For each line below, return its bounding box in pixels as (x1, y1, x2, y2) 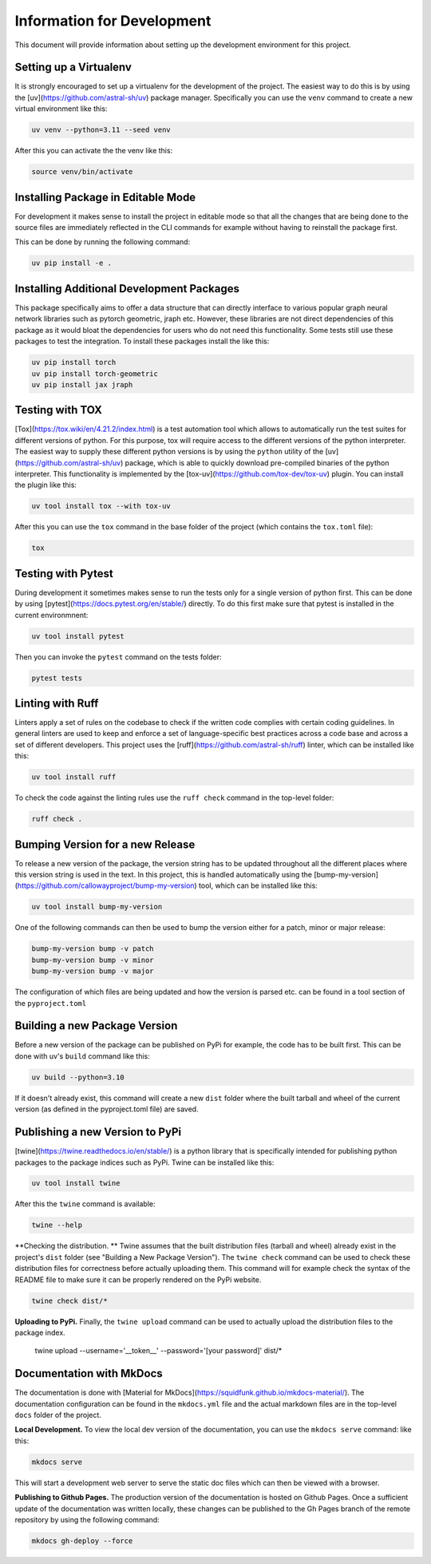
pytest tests (31, 673, 83, 683)
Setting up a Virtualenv (14, 61, 132, 74)
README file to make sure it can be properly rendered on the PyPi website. (14, 1274, 262, 1285)
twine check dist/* (31, 1296, 108, 1305)
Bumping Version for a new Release (14, 837, 196, 851)
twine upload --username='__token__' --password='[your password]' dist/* (34, 1346, 283, 1356)
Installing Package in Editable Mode (14, 190, 196, 204)
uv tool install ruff (31, 773, 117, 782)
